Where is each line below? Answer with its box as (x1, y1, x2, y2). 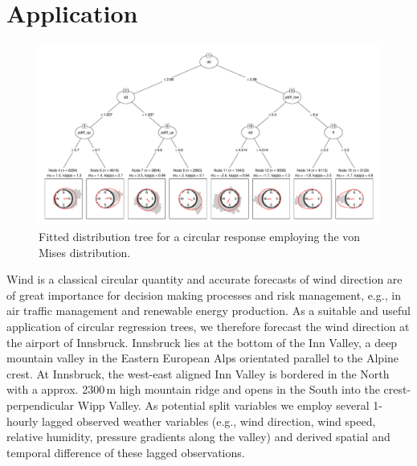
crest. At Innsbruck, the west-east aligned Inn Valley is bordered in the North (6, 365, 390, 382)
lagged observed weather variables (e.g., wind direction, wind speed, (42, 412, 376, 429)
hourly (6, 412, 39, 429)
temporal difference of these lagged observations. (6, 444, 245, 460)
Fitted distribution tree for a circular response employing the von (39, 227, 361, 244)
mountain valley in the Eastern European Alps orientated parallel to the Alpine (6, 349, 399, 366)
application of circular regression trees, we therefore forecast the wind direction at (6, 317, 410, 334)
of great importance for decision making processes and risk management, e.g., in (6, 286, 401, 303)
